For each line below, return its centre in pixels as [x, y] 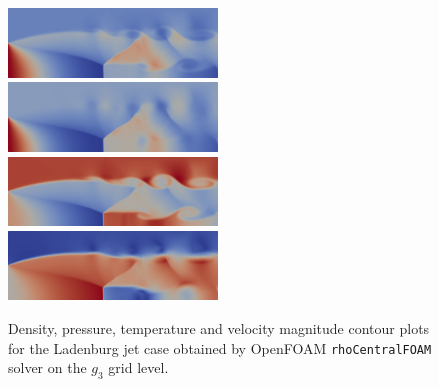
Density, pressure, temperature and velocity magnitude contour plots [219, 328]
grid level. [138, 367]
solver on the [47, 367]
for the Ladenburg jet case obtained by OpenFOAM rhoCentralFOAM [220, 347]
